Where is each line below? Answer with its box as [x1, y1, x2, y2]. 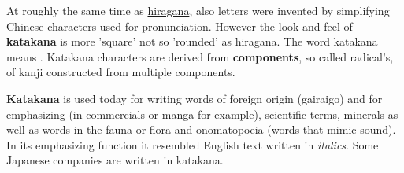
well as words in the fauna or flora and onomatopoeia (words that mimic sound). [6, 121, 396, 138]
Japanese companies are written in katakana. [6, 152, 224, 168]
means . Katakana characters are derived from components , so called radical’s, [6, 48, 394, 64]
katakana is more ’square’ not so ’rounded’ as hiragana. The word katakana [6, 33, 378, 50]
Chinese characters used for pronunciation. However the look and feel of [6, 17, 353, 34]
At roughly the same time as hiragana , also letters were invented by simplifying [6, 2, 390, 18]
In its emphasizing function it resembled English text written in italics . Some [6, 136, 379, 153]
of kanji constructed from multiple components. [6, 64, 235, 80]
